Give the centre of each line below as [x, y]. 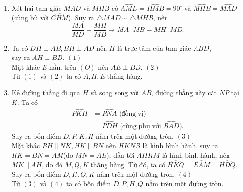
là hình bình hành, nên [196, 155]
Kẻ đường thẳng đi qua [46, 93]
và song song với [114, 93]
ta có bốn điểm [89, 183]
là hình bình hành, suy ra [180, 145]
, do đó [52, 164]
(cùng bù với [30, 18]
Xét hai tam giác [36, 8]
